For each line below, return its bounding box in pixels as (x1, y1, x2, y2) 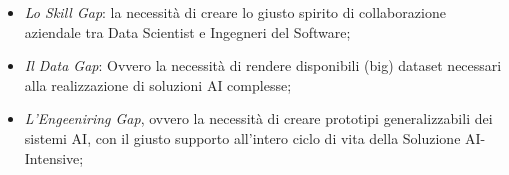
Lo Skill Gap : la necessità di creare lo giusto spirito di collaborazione (24, 2, 446, 22)
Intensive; (24, 147, 84, 168)
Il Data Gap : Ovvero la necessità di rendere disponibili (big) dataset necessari (24, 55, 502, 76)
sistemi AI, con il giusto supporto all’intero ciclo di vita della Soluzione (24, 127, 461, 148)
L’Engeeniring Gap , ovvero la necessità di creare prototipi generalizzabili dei (24, 108, 493, 129)
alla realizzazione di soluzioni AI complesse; (24, 74, 292, 95)
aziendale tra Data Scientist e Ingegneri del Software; (24, 21, 351, 42)
